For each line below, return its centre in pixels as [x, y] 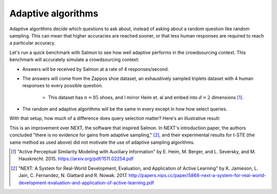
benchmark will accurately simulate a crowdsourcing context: [74, 60]
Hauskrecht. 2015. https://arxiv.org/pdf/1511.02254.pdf [76, 159]
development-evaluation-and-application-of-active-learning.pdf [86, 183]
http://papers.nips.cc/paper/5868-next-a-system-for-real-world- [197, 176]
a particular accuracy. [33, 43]
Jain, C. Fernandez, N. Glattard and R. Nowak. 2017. [73, 176]
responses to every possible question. [63, 86]
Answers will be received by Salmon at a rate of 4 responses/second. [96, 69]
